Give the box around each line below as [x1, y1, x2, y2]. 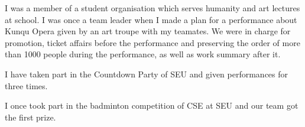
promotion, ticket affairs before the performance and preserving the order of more [5, 36, 300, 48]
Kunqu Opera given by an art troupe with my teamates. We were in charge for [5, 25, 291, 37]
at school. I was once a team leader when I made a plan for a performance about [5, 13, 297, 25]
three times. [5, 79, 48, 92]
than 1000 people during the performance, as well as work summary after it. [5, 48, 281, 60]
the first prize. [5, 110, 56, 123]
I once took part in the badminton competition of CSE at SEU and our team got [5, 99, 298, 112]
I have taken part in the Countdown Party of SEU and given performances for [5, 67, 288, 80]
